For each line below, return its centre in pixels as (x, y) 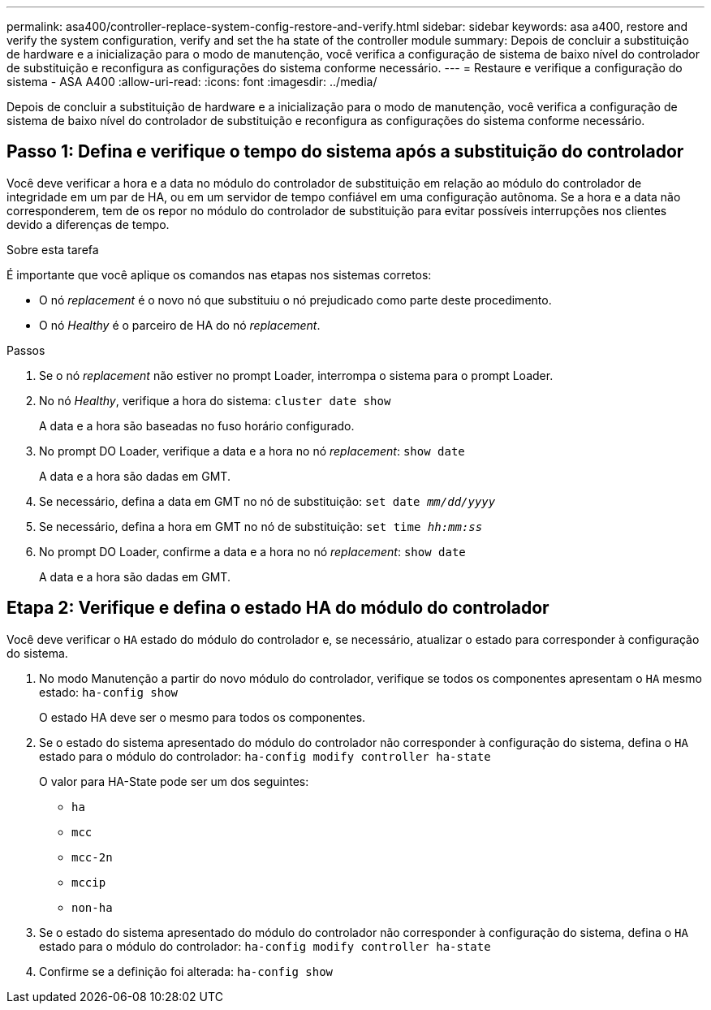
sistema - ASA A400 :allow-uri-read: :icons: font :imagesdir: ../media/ (192, 82)
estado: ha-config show (109, 692)
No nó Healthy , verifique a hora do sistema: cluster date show (215, 400)
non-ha (92, 907)
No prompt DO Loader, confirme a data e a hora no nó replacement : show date (252, 551)
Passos (26, 350)
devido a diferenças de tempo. (88, 224)
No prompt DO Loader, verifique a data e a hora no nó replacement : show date (252, 451)
